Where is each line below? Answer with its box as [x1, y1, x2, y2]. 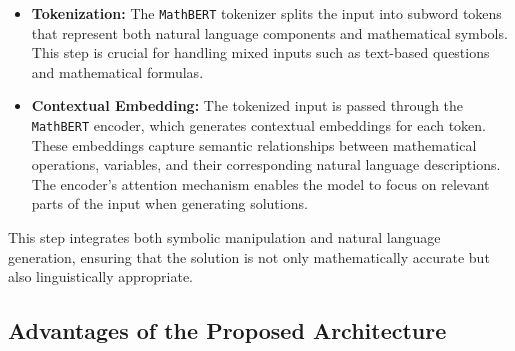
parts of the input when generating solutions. [31, 193, 308, 214]
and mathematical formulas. [31, 61, 204, 82]
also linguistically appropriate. [8, 266, 193, 287]
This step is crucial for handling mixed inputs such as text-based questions [31, 42, 490, 63]
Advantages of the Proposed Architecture [8, 315, 447, 346]
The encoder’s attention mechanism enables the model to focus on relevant [31, 173, 490, 194]
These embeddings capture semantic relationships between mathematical [31, 134, 477, 155]
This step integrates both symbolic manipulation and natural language [8, 227, 441, 248]
